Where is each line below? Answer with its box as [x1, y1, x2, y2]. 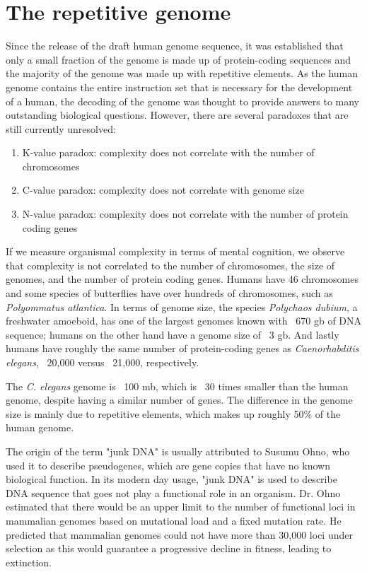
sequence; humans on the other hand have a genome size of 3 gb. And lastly [6, 327, 339, 342]
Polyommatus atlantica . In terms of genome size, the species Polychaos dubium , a [6, 299, 358, 314]
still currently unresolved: [6, 121, 116, 136]
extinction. [6, 554, 52, 569]
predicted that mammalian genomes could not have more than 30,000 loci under [6, 527, 353, 542]
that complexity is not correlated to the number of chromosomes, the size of [6, 257, 335, 272]
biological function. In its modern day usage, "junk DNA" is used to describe [6, 472, 337, 486]
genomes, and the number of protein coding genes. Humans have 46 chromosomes [6, 272, 359, 286]
